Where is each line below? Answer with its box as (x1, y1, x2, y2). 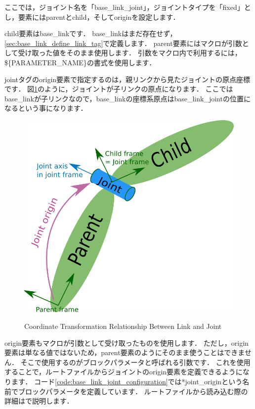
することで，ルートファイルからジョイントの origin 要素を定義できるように (4, 366, 243, 377)
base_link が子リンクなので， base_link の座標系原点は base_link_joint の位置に (4, 93, 251, 103)
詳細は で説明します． (4, 396, 74, 406)
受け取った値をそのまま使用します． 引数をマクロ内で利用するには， (18, 47, 242, 58)
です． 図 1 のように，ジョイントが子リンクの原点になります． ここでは (4, 84, 233, 94)
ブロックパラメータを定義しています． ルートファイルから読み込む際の (18, 386, 248, 396)
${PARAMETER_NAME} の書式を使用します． (4, 57, 156, 67)
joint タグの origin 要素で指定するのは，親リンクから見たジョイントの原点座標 (4, 74, 251, 84)
